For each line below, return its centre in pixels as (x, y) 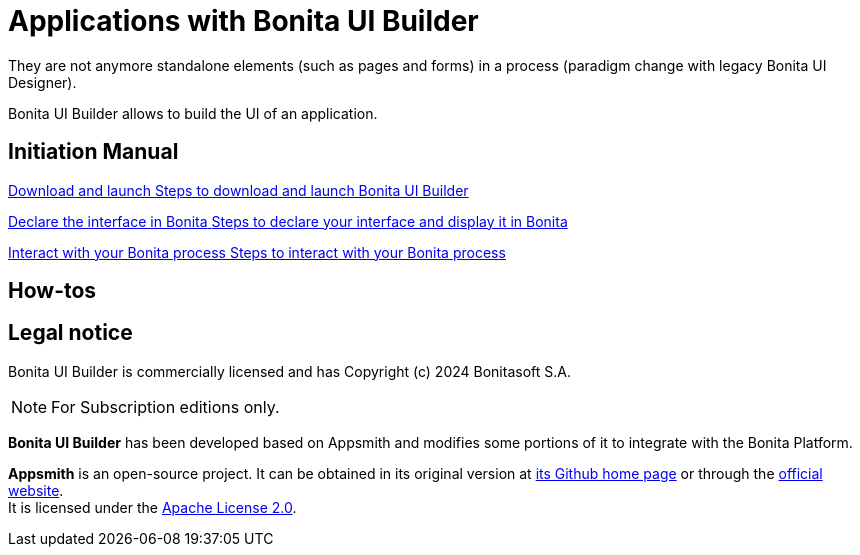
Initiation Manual (93, 152)
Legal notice (70, 333)
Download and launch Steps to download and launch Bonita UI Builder (238, 190)
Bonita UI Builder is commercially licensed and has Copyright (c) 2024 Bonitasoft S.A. (289, 371)
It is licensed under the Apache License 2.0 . (152, 507)
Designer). (42, 82)
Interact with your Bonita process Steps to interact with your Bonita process (257, 252)
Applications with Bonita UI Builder (243, 21)
